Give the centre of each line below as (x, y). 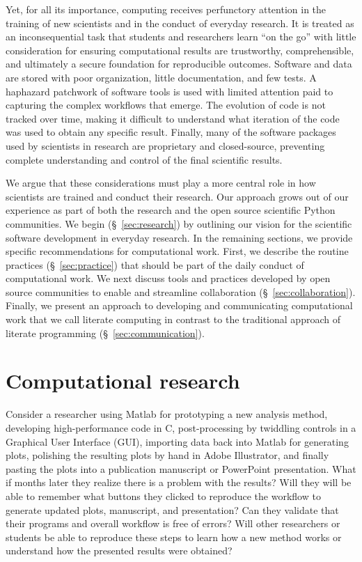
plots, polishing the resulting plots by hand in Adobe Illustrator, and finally (167, 455)
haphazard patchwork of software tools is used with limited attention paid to (170, 91)
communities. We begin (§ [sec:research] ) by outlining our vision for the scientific (179, 223)
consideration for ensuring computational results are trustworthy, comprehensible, (180, 50)
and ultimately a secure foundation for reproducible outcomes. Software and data (179, 64)
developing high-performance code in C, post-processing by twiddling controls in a (181, 427)
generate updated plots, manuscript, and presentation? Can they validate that (172, 509)
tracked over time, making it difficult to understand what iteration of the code (173, 118)
